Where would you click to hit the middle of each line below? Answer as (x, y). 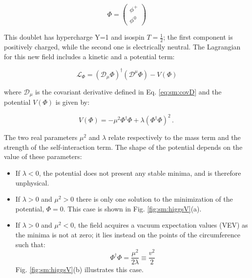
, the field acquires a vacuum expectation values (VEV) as (161, 225)
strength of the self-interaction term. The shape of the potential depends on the (123, 147)
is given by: (73, 102)
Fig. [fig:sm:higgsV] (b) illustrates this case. (79, 269)
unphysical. (32, 182)
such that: (30, 244)
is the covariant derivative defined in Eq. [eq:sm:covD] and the (128, 91)
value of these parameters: (43, 156)
